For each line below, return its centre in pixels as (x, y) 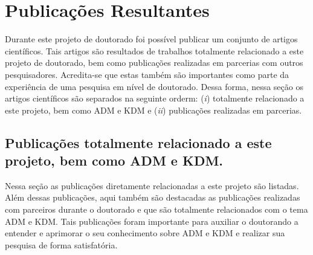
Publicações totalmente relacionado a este (138, 142)
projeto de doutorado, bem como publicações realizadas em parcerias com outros (154, 63)
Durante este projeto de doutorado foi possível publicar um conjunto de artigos (151, 39)
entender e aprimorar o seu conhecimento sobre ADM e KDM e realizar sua (145, 233)
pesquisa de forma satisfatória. (61, 244)
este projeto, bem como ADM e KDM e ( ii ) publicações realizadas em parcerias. (153, 110)
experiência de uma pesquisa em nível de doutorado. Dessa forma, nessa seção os (154, 86)
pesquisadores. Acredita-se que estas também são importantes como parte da (147, 74)
